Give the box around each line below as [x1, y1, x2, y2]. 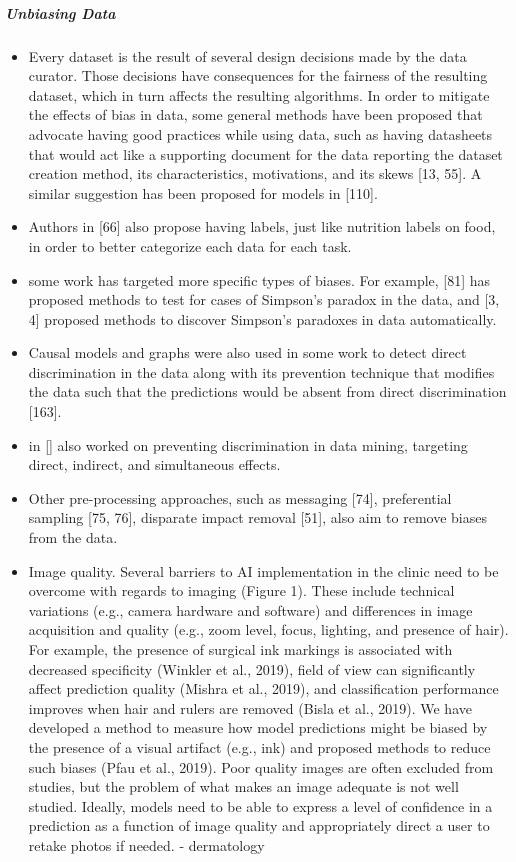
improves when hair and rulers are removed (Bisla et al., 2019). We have [28, 697, 472, 718]
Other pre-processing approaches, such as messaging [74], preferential [28, 487, 452, 508]
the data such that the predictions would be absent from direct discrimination [28, 381, 507, 402]
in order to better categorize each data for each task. [28, 235, 352, 256]
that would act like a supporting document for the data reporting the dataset [28, 143, 503, 164]
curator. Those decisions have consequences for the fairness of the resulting [28, 65, 488, 86]
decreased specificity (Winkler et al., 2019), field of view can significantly [28, 658, 476, 679]
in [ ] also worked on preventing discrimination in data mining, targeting [28, 434, 468, 455]
